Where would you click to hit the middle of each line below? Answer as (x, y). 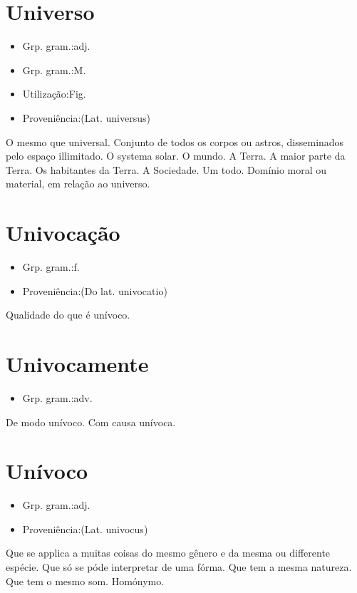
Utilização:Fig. (54, 94)
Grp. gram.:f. (51, 267)
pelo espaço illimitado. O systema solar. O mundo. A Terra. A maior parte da (176, 156)
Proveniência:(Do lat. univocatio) (95, 290)
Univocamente (77, 363)
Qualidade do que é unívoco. (68, 315)
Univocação (63, 233)
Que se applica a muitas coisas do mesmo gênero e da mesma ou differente (168, 553)
